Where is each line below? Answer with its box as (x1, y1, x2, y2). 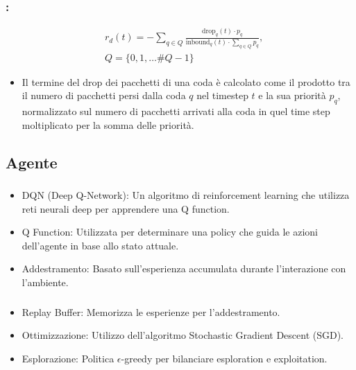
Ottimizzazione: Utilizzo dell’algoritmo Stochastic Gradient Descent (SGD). (22, 328, 344, 342)
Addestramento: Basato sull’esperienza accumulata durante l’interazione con (22, 261, 346, 276)
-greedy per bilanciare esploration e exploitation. (121, 351, 328, 365)
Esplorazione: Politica (22, 351, 115, 365)
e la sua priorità (258, 88, 326, 103)
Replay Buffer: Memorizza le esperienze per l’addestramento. (22, 304, 280, 319)
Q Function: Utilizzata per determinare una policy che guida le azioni (22, 224, 318, 239)
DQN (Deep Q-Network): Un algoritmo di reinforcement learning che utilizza (22, 188, 350, 202)
